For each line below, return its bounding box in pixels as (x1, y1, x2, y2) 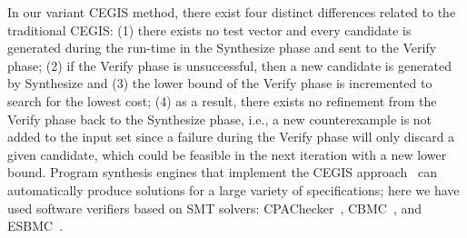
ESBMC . (7, 216, 64, 235)
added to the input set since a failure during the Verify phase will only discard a (7, 127, 455, 146)
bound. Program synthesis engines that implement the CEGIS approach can (7, 163, 438, 182)
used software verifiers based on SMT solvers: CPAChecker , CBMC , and (7, 198, 422, 217)
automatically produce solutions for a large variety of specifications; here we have (7, 180, 460, 199)
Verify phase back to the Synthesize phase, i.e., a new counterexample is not (7, 109, 432, 128)
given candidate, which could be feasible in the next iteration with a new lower (7, 144, 447, 164)
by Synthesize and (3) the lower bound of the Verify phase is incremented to (7, 74, 432, 93)
